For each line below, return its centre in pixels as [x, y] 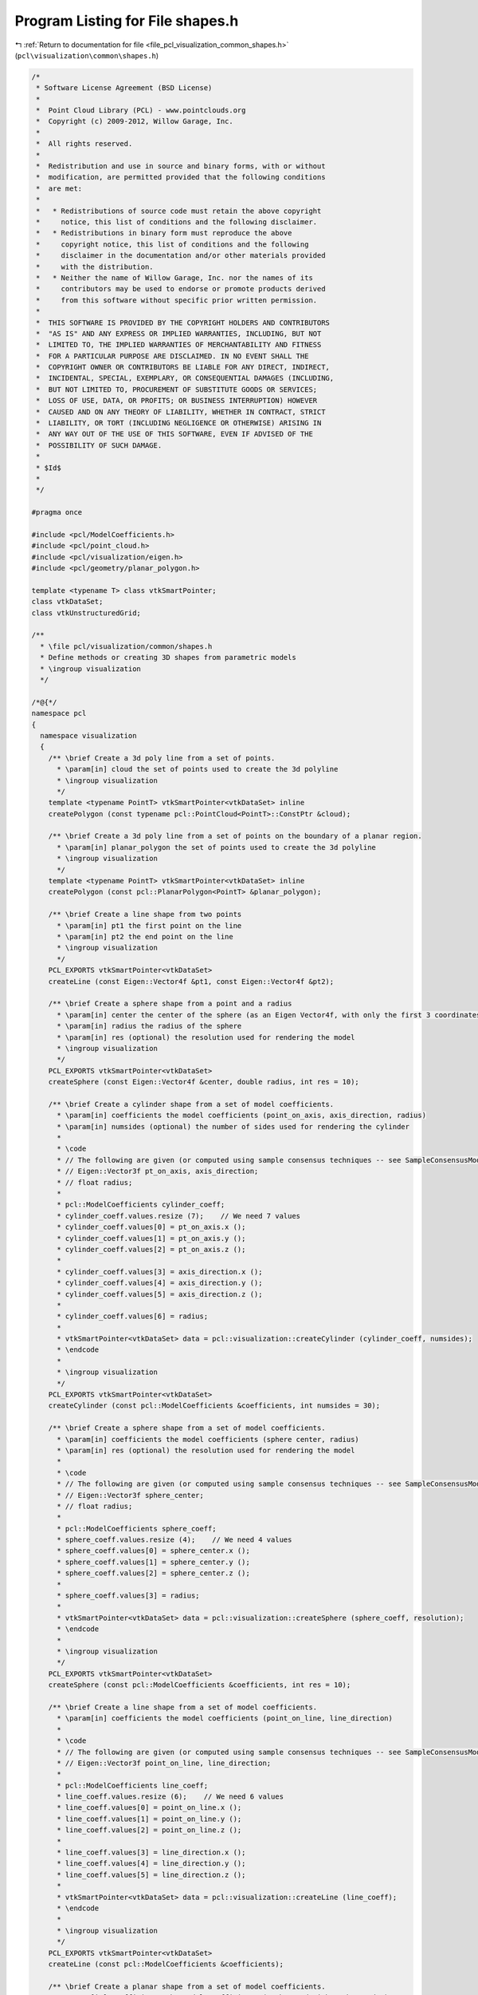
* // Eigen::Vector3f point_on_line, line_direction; [164, 1763]
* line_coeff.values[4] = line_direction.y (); [151, 1864]
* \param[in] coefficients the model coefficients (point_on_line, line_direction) [225, 1718]
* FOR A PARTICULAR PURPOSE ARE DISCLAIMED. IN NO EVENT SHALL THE [172, 356]
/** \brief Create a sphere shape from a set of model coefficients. [187, 1428]
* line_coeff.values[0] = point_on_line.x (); [149, 1808]
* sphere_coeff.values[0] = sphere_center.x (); [153, 1551]
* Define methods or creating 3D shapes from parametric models [168, 658]
